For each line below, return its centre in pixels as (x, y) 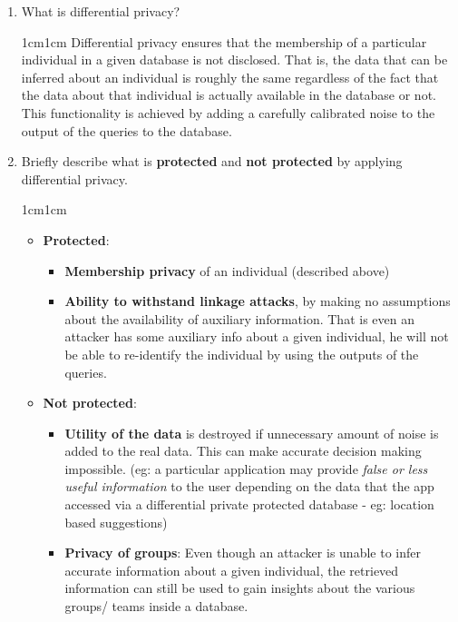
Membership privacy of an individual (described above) (227, 270)
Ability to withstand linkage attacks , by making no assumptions (258, 301)
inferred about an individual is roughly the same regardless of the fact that (230, 77)
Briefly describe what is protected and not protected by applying (212, 161)
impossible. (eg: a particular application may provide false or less (246, 468)
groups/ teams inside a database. (156, 606)
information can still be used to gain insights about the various (240, 588)
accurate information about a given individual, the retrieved (232, 570)
